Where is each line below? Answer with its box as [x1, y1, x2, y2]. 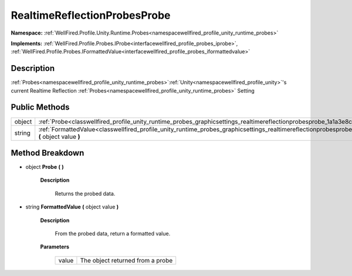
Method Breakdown [11, 148, 84, 158]
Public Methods [11, 103, 70, 113]
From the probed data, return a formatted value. [55, 230, 171, 237]
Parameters [40, 243, 70, 250]
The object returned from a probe [80, 256, 173, 264]
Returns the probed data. [55, 190, 116, 197]
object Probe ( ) [25, 163, 64, 171]
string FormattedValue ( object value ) [25, 203, 119, 210]
